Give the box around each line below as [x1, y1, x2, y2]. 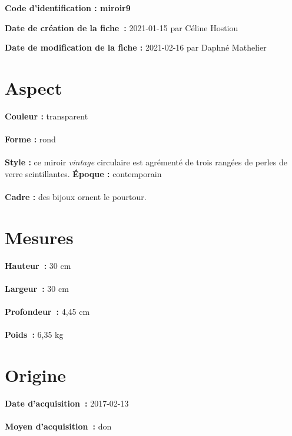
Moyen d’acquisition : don [5, 420, 112, 432]
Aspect [5, 75, 62, 99]
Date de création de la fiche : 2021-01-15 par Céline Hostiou [5, 21, 238, 34]
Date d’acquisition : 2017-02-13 [5, 397, 129, 410]
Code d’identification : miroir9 [5, 2, 131, 14]
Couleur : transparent [5, 109, 88, 122]
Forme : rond [5, 133, 56, 145]
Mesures [5, 225, 74, 249]
